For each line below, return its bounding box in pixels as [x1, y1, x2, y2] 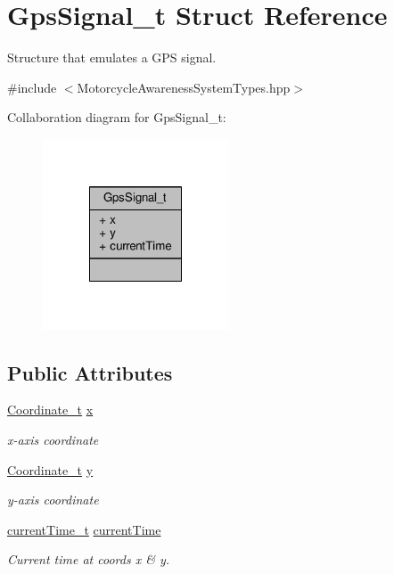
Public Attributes [7, 358, 173, 386]
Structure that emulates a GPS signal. [7, 48, 217, 67]
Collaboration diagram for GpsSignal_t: [7, 108, 226, 127]
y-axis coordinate [7, 490, 99, 509]
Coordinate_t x [7, 400, 94, 419]
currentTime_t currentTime [7, 520, 161, 538]
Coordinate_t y [7, 460, 94, 479]
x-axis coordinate [7, 430, 99, 449]
